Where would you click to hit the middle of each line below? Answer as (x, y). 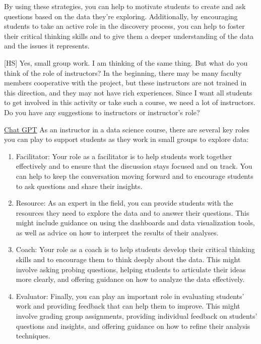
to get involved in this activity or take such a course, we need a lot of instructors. (130, 102)
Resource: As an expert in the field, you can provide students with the (124, 203)
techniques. (33, 336)
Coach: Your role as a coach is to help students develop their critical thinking (135, 249)
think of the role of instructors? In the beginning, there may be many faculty (123, 72)
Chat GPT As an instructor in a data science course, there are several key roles (127, 129)
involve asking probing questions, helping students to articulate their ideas (131, 269)
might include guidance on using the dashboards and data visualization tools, (135, 223)
